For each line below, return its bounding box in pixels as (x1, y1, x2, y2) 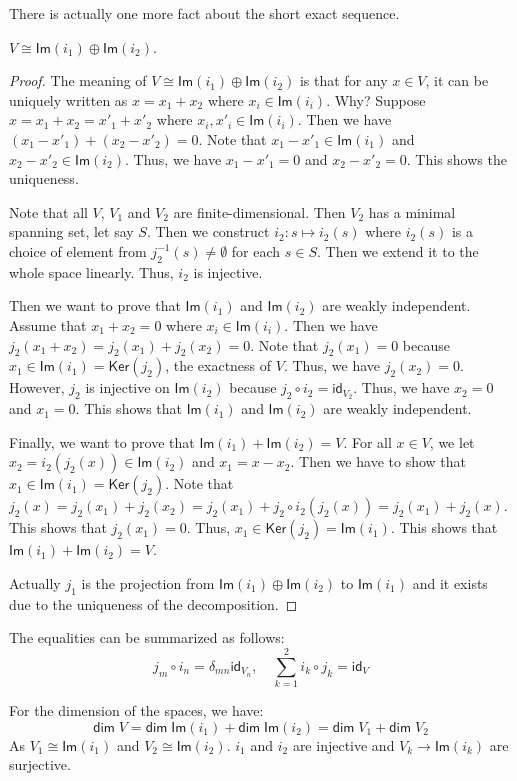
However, (9, 377, 65, 398)
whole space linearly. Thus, (9, 261, 174, 282)
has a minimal (368, 201, 456, 222)
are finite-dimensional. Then (173, 201, 346, 222)
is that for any (299, 70, 388, 91)
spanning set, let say (9, 221, 134, 242)
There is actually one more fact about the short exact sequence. (9, 3, 400, 23)
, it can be (425, 70, 489, 91)
